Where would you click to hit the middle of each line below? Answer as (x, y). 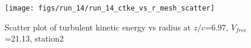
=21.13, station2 (34, 38)
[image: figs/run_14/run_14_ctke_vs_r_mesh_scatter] (110, 8)
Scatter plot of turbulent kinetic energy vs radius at (98, 27)
